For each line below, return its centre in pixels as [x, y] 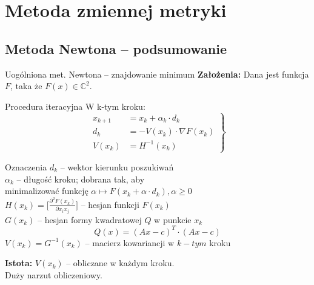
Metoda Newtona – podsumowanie [116, 48]
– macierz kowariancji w [130, 242]
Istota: [19, 263]
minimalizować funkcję [47, 191]
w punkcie [173, 219]
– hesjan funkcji [110, 204]
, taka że [26, 86]
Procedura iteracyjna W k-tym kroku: [75, 106]
